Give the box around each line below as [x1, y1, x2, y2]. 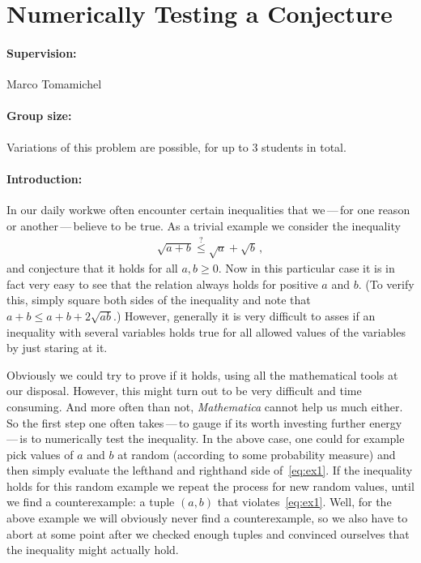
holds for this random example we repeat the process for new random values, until [6, 477, 415, 494]
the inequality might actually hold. [6, 541, 179, 558]
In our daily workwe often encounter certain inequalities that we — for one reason [6, 200, 410, 217]
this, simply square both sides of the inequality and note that [6, 291, 311, 308]
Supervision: [6, 44, 77, 61]
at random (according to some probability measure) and [117, 445, 396, 462]
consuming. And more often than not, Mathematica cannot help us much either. [6, 398, 403, 415]
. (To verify [358, 275, 415, 292]
